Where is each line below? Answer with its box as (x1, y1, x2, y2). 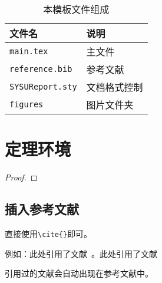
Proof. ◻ (5, 171, 38, 183)
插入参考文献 (5, 200, 79, 218)
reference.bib (9, 64, 72, 74)
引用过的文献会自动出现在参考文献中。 (5, 267, 153, 279)
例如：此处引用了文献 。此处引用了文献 (5, 247, 157, 259)
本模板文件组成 (43, 2, 110, 16)
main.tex (9, 47, 48, 56)
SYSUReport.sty (9, 82, 77, 91)
